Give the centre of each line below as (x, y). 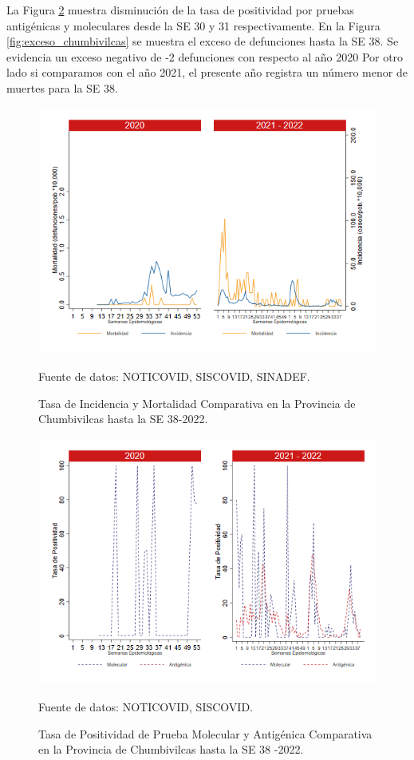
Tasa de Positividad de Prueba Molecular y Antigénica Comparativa (205, 733)
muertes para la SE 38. (62, 87)
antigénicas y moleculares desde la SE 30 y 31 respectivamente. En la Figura (193, 25)
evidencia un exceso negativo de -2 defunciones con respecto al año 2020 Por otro (205, 56)
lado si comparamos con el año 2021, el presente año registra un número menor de (207, 72)
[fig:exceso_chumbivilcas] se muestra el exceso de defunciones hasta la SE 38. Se (203, 41)
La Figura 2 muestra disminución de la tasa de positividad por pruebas (180, 10)
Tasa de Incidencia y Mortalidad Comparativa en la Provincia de (197, 403)
